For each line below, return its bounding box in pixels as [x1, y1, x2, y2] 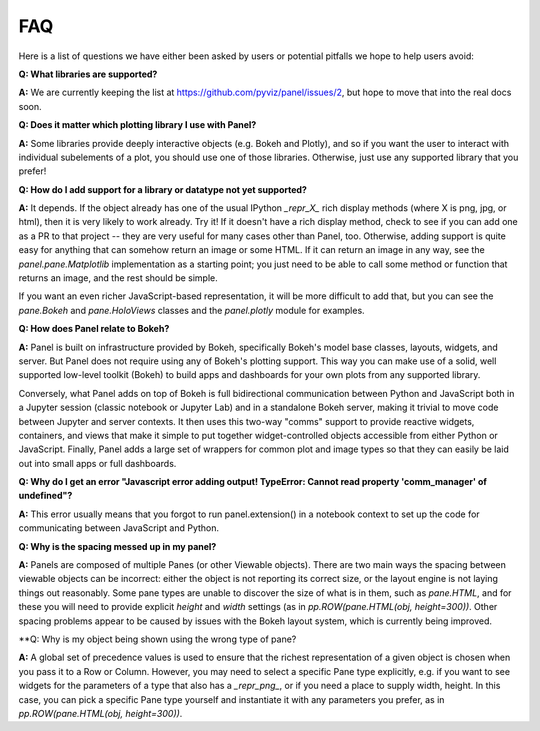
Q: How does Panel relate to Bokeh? [18, 323, 170, 335]
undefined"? [18, 490, 73, 502]
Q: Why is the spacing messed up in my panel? [18, 540, 217, 552]
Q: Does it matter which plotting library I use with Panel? [18, 119, 257, 131]
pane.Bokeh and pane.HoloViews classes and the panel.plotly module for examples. [18, 304, 365, 316]
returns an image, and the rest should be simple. [18, 272, 219, 284]
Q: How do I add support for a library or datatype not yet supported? [18, 183, 307, 195]
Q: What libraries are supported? [18, 68, 158, 80]
